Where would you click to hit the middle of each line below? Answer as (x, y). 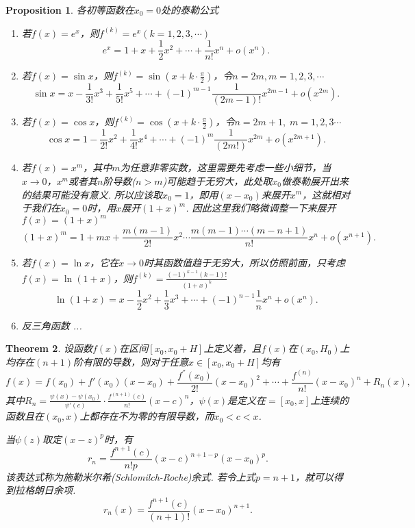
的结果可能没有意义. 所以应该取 (92, 194)
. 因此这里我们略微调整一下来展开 (261, 208)
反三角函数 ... (52, 325)
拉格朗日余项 (44, 490)
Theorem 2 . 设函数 (49, 348)
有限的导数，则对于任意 (135, 361)
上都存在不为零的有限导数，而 (147, 416)
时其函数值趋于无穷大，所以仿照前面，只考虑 (245, 263)
